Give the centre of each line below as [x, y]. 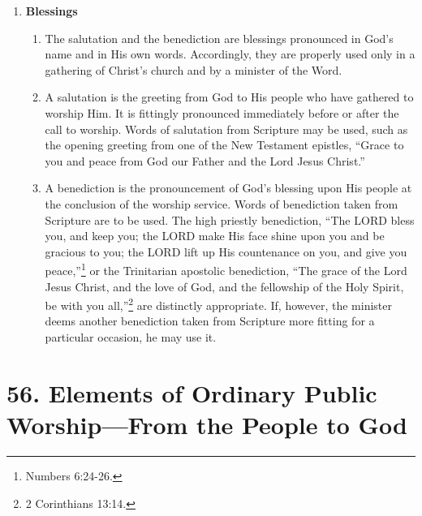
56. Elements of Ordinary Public [192, 392]
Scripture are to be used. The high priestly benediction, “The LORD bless [230, 219]
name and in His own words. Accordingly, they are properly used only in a [230, 54]
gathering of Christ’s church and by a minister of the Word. [194, 69]
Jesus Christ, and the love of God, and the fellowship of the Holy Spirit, [224, 286]
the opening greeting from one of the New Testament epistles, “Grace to [224, 145]
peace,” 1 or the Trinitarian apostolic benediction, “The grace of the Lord [226, 269]
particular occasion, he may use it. [131, 337]
